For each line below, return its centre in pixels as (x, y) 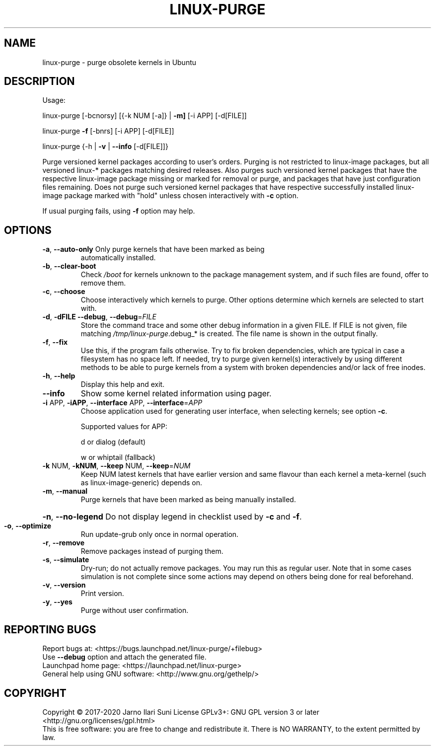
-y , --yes (57, 602)
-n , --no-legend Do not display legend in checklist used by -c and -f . (172, 517)
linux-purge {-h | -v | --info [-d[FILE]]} (105, 147)
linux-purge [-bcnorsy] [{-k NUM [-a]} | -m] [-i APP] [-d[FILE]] (145, 116)
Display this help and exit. (123, 384)
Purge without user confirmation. (135, 610)
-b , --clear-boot (69, 266)
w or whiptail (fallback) (118, 457)
